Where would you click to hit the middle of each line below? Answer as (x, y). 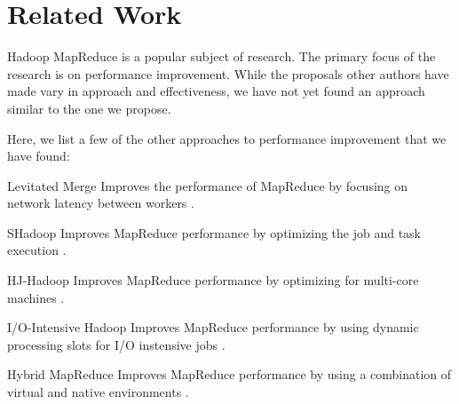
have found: (39, 156)
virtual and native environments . (98, 392)
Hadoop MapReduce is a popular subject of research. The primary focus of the (222, 56)
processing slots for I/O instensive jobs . (116, 344)
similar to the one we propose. (89, 108)
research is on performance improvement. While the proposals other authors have (228, 73)
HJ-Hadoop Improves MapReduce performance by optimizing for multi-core (213, 280)
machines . (36, 297)
